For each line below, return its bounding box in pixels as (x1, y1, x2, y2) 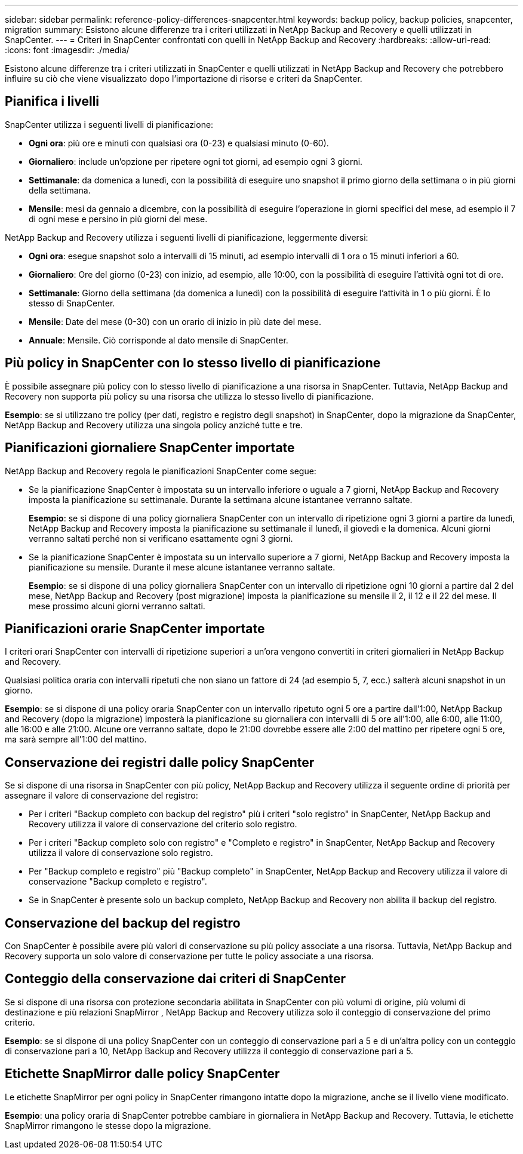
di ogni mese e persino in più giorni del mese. (29, 213, 208, 224)
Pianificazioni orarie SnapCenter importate (5, 621, 265, 636)
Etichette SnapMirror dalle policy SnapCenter (5, 1066, 280, 1082)
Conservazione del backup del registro (5, 915, 241, 931)
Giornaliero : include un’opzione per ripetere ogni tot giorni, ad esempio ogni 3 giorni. (29, 156, 363, 167)
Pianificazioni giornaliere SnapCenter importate (5, 440, 295, 456)
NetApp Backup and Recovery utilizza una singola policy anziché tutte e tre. (5, 419, 303, 430)
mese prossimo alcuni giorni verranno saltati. (29, 600, 205, 611)
